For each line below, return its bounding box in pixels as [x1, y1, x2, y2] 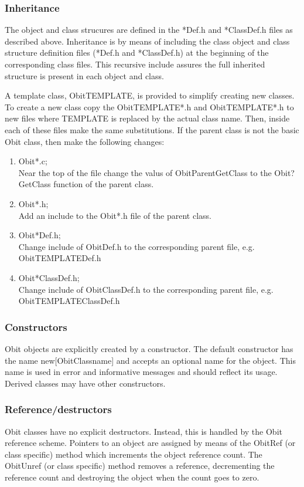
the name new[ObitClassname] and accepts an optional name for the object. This [5, 354, 296, 366]
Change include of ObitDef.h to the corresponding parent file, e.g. [18, 240, 255, 252]
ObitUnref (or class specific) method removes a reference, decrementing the [5, 459, 275, 472]
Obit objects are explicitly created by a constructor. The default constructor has [5, 342, 293, 354]
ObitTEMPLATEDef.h [18, 252, 101, 264]
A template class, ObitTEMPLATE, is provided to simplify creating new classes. [5, 89, 295, 102]
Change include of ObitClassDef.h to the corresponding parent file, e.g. [18, 283, 274, 295]
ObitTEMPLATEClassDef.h [18, 295, 120, 307]
